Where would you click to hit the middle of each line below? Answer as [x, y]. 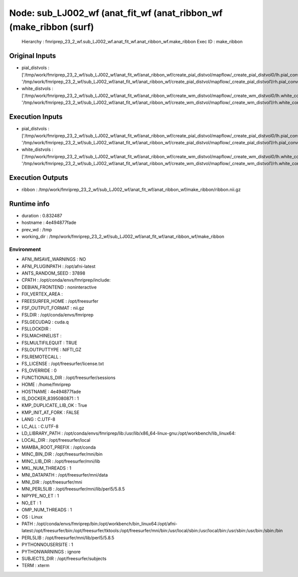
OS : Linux [32, 517]
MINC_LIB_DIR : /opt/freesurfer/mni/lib [61, 461]
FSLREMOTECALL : [41, 357]
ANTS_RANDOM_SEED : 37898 [53, 273]
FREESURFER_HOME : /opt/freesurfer [60, 301]
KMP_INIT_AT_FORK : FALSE [50, 412]
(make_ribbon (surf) [52, 27]
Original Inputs [33, 56]
